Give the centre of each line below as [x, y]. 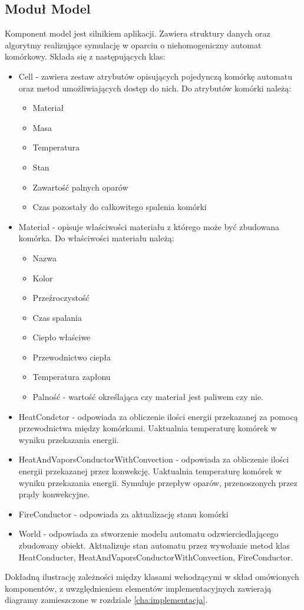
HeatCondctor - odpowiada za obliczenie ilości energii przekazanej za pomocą [158, 416]
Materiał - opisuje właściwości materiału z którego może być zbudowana [149, 226]
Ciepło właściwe [62, 337]
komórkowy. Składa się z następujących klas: [85, 56]
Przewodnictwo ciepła [72, 357]
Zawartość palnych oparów [80, 187]
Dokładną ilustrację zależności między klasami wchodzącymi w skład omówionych [152, 577]
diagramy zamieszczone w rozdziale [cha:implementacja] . [106, 600]
